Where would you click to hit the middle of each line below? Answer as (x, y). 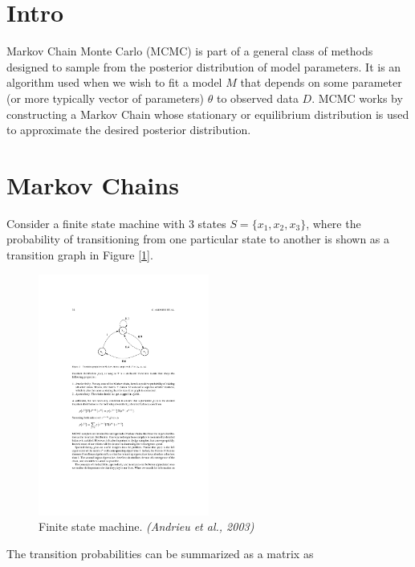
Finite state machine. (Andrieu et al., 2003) (146, 526)
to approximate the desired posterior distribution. (129, 130)
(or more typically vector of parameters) (106, 98)
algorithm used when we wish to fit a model (114, 82)
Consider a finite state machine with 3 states (116, 223)
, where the (334, 223)
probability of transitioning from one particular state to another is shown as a (198, 239)
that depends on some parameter (321, 82)
